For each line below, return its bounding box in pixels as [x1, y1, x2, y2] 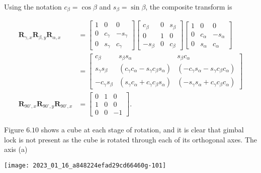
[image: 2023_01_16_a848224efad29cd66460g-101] [4, 161, 166, 169]
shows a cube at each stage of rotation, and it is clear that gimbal [41, 124, 244, 135]
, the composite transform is [145, 2, 232, 12]
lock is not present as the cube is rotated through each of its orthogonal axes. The [4, 134, 257, 144]
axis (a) [4, 144, 28, 154]
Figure [4, 124, 24, 135]
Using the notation [4, 2, 62, 12]
